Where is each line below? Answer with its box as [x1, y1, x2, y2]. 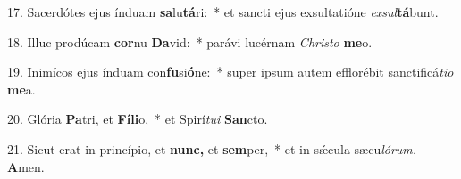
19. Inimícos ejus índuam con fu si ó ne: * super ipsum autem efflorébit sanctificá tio [7, 62, 454, 81]
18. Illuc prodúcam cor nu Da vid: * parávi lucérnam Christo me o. [7, 32, 373, 51]
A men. [7, 157, 45, 175]
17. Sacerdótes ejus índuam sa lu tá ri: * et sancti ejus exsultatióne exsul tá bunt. [7, 3, 439, 20]
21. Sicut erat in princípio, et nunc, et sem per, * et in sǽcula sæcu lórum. [7, 139, 417, 158]
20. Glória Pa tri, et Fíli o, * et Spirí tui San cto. [7, 110, 268, 128]
